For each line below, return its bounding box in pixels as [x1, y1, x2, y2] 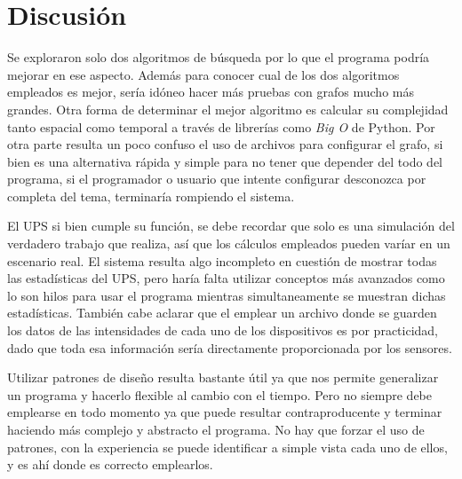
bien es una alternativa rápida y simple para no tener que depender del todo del [7, 152, 442, 170]
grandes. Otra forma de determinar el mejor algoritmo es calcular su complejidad [7, 99, 449, 118]
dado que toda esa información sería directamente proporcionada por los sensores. [7, 338, 452, 357]
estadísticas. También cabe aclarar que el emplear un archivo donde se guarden [7, 303, 437, 322]
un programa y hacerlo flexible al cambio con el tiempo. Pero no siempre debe [7, 385, 433, 404]
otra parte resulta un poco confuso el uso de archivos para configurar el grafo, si [7, 135, 443, 153]
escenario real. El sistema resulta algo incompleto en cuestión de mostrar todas [7, 251, 437, 270]
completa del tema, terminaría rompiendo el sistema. [7, 186, 295, 205]
